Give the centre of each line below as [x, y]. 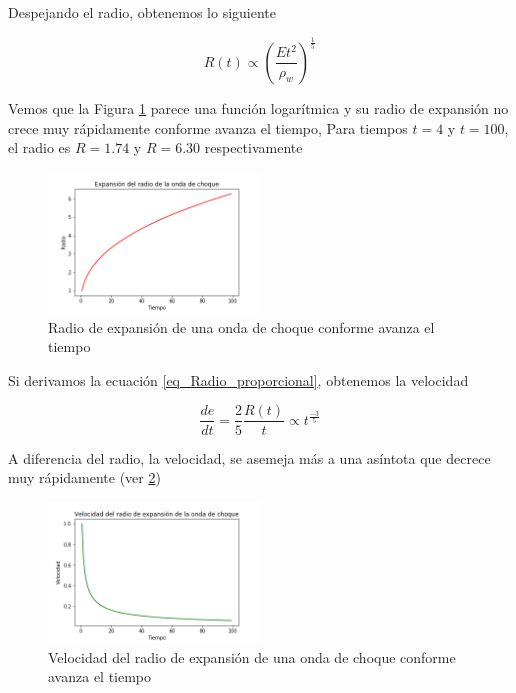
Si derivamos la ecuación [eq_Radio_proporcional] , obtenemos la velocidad [238, 379]
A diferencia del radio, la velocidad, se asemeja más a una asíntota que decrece [249, 457]
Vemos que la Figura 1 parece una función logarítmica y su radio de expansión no [258, 107]
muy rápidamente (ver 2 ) [84, 477]
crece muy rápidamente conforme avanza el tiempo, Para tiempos [208, 127]
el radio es [39, 147]
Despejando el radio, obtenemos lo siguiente [142, 12]
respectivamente [253, 147]
